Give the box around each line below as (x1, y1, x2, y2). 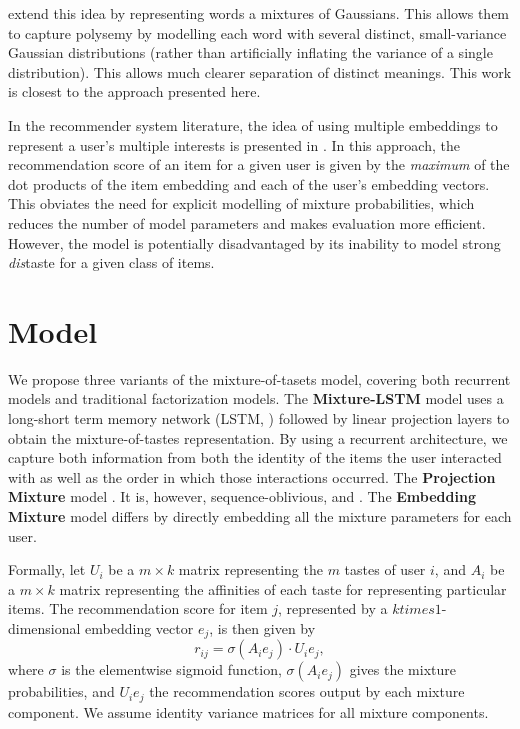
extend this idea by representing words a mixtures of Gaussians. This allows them (8, 3, 510, 23)
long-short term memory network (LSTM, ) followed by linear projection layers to (8, 408, 510, 429)
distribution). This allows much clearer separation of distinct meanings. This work (8, 61, 512, 82)
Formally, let (8, 559, 86, 580)
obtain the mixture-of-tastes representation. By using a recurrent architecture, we (8, 427, 508, 448)
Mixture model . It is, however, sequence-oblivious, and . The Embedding (8, 486, 476, 507)
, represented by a (278, 598, 388, 619)
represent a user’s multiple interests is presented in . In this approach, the (8, 134, 460, 155)
